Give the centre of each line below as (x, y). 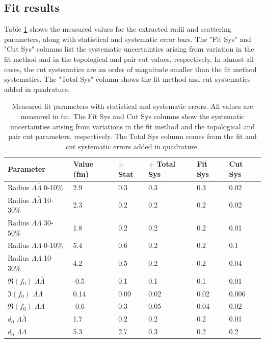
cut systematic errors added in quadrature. (132, 146)
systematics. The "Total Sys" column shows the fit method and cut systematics (127, 79)
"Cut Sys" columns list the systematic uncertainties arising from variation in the (129, 49)
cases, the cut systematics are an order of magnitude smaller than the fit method (130, 69)
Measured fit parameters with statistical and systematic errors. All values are (132, 106)
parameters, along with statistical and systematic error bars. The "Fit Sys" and (128, 39)
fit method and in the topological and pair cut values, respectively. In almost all (129, 59)
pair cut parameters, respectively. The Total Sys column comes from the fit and (132, 136)
